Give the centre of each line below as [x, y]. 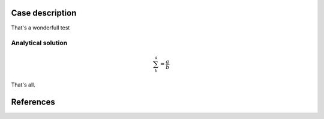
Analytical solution [39, 43]
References [33, 102]
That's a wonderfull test [40, 28]
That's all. [23, 85]
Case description [44, 13]
